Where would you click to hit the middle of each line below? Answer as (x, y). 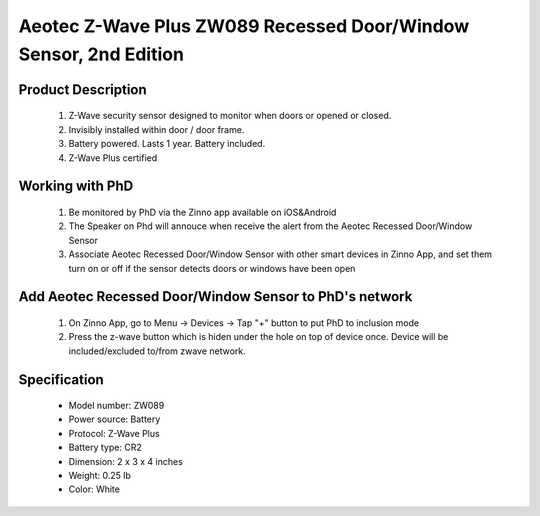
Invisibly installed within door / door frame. (156, 129)
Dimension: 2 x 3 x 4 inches (126, 461)
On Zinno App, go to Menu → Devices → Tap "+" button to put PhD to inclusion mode (244, 322)
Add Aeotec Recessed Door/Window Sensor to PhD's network (215, 296)
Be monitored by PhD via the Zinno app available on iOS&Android (202, 212)
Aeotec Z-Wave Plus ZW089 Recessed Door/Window (244, 26)
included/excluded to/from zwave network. (157, 351)
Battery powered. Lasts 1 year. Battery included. (167, 144)
